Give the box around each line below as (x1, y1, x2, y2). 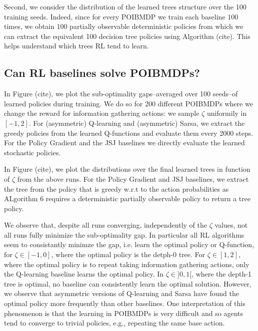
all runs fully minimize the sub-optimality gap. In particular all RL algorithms (4, 229, 244, 240)
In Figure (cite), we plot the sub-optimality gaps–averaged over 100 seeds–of (4, 88, 238, 99)
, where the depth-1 (191, 269, 251, 279)
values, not (214, 220, 248, 230)
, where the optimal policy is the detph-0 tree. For (51, 249, 205, 260)
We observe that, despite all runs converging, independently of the (4, 220, 207, 230)
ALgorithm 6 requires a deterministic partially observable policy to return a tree (4, 193, 251, 204)
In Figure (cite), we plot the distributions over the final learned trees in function (4, 164, 250, 174)
